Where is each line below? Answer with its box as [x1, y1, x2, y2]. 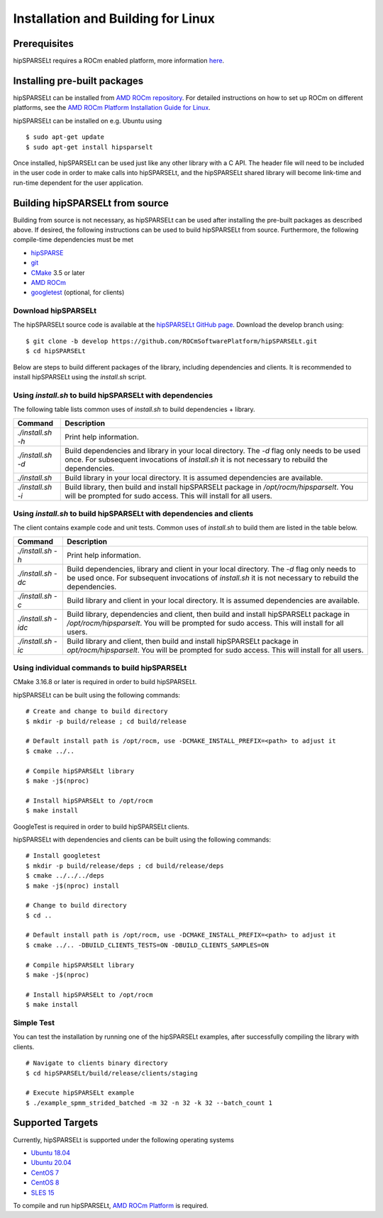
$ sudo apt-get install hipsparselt [26, 143, 153, 151]
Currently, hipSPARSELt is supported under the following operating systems [13, 1135, 234, 1144]
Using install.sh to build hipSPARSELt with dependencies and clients [13, 508, 254, 518]
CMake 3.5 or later [30, 268, 85, 276]
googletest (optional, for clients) [30, 288, 125, 297]
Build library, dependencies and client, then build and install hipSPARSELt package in [67, 609, 350, 619]
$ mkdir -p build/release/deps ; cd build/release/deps [26, 861, 224, 870]
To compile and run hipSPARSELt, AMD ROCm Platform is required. [13, 1201, 209, 1209]
